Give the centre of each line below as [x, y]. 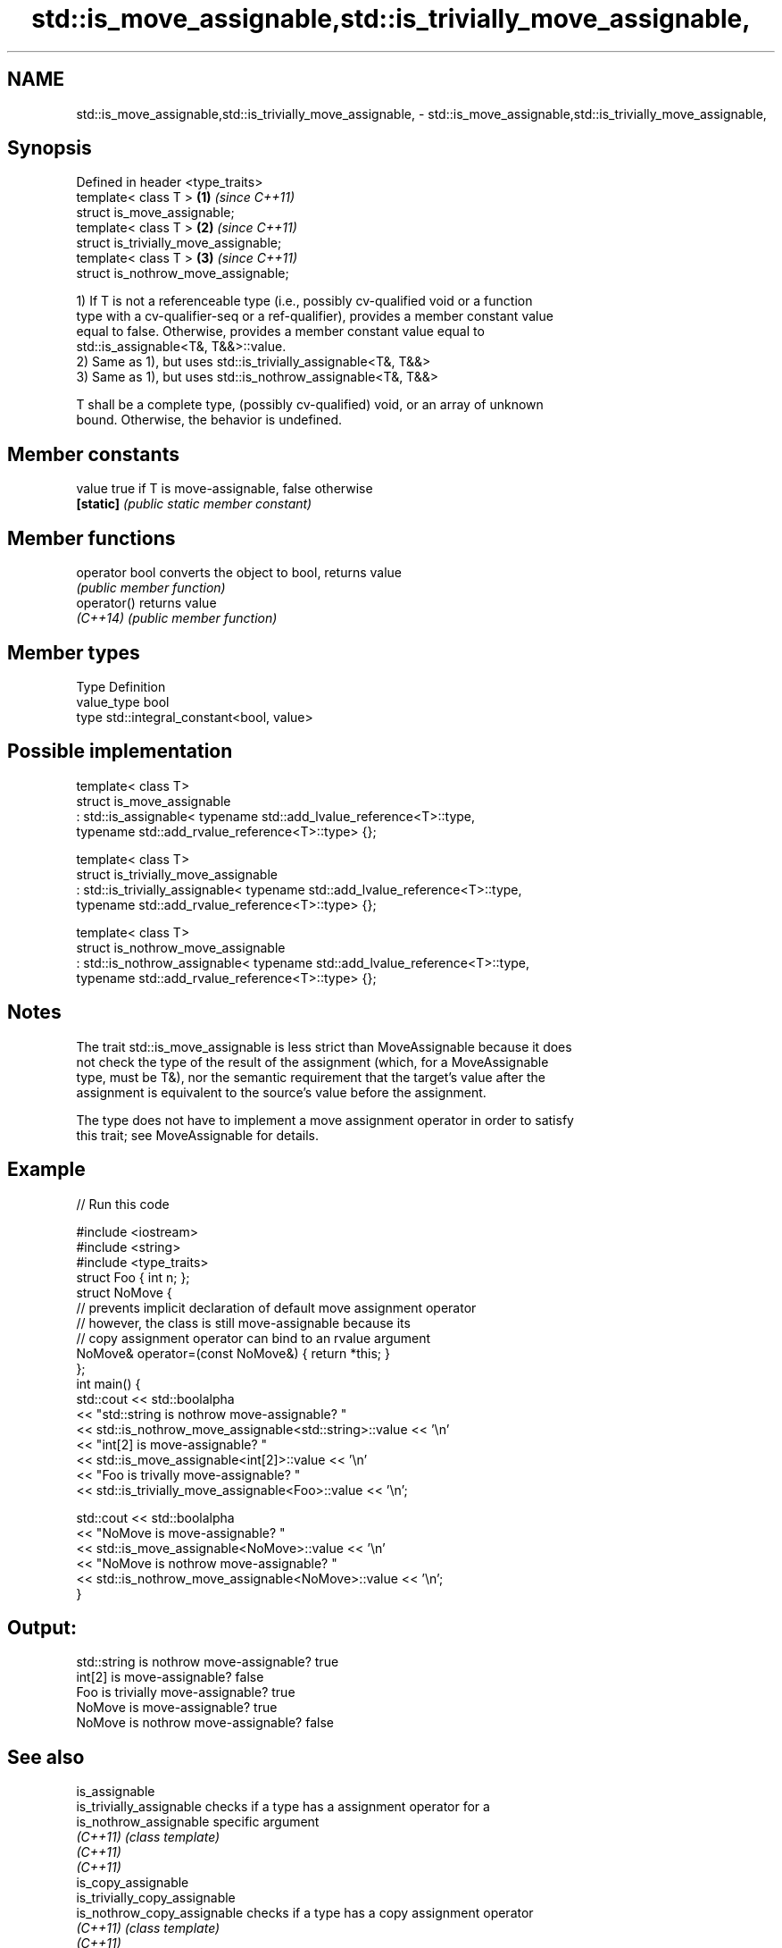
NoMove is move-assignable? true [177, 1708]
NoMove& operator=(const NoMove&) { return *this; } [233, 1353]
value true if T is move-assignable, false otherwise [225, 489]
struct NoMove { [124, 1292]
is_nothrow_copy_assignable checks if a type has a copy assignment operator [305, 1913]
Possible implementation [120, 751]
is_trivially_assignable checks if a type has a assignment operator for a [283, 1807]
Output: [42, 1627]
